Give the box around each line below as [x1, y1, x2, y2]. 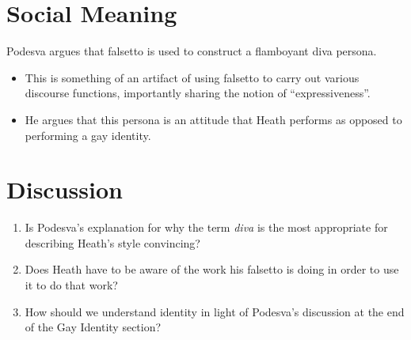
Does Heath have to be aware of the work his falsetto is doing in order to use [25, 261, 399, 278]
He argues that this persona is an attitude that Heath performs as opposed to [25, 111, 402, 127]
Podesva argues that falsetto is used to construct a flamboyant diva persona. [6, 43, 377, 59]
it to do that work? [25, 277, 118, 293]
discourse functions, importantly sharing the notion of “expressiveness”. [25, 85, 371, 101]
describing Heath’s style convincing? [25, 234, 200, 251]
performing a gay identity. [25, 127, 151, 143]
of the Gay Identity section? [25, 319, 162, 335]
